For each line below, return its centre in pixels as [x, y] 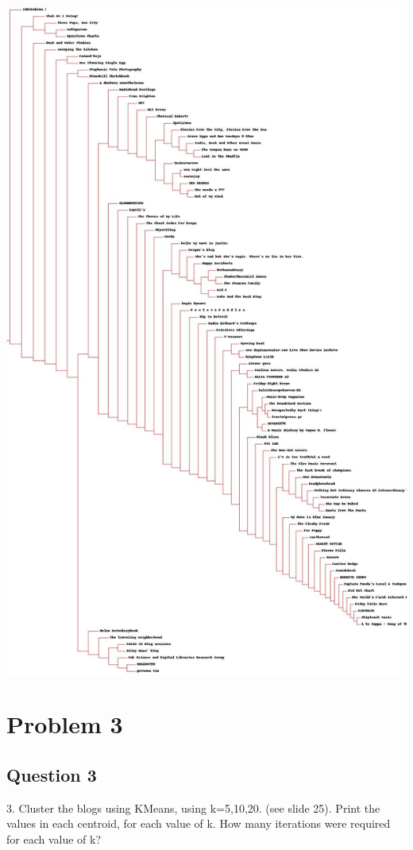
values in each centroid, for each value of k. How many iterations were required [199, 823]
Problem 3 [65, 724]
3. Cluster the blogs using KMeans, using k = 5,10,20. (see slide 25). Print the [193, 807]
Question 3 [52, 774]
